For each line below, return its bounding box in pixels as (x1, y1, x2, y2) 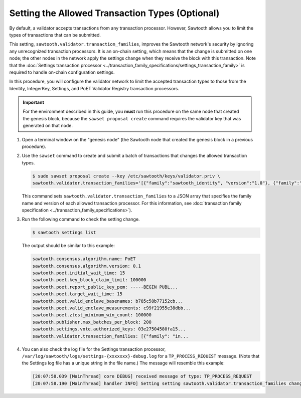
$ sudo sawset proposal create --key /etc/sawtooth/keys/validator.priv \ (32, 173, 221, 179)
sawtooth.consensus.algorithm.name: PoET (32, 256, 136, 262)
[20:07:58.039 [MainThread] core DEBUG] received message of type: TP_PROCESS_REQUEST (32, 373, 252, 379)
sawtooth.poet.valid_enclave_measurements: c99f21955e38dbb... (32, 305, 192, 311)
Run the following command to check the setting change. (22, 216, 140, 223)
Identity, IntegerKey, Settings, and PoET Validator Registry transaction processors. (9, 85, 179, 91)
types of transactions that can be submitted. (9, 32, 101, 38)
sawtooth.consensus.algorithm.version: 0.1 (32, 263, 141, 269)
